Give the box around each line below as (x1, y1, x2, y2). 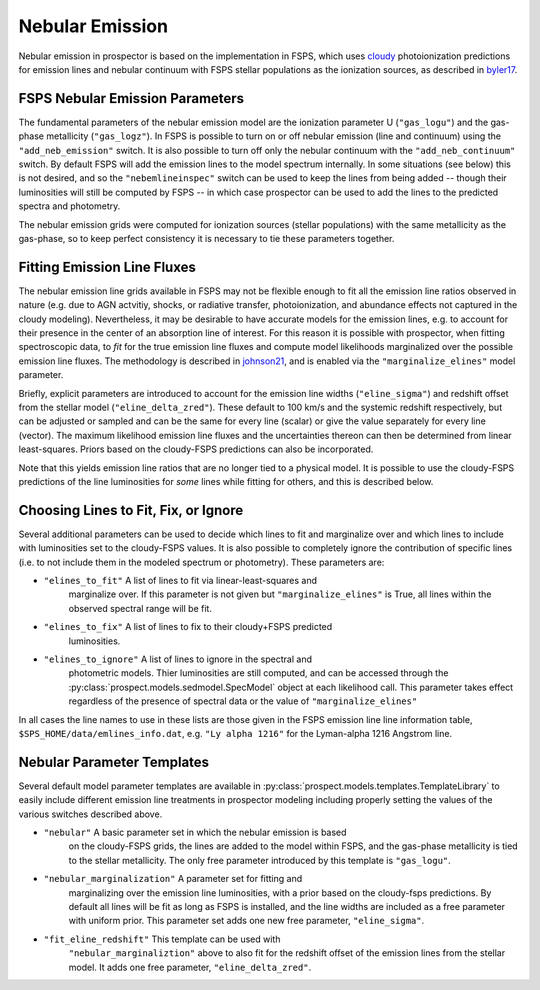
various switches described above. (18, 808, 163, 820)
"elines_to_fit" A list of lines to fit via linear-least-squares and (43, 575, 318, 587)
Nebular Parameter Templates (18, 753, 210, 770)
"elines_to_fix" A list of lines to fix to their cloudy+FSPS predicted (43, 621, 333, 633)
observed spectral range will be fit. (68, 602, 212, 614)
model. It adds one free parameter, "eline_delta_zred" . (68, 961, 312, 973)
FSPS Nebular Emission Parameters (18, 90, 245, 107)
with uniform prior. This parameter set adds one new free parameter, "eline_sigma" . (68, 915, 425, 927)
